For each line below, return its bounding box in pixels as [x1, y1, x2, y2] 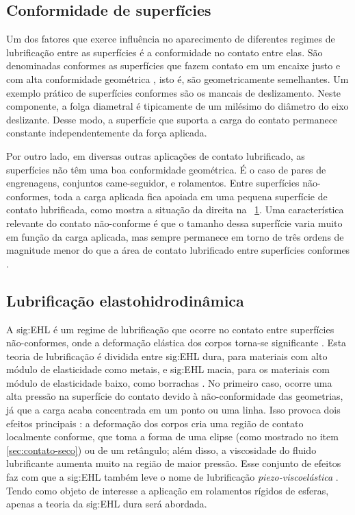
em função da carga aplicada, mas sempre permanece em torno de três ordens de [6, 229, 344, 243]
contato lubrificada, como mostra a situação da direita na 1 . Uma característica [6, 202, 344, 217]
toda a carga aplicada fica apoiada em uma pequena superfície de [53, 189, 328, 203]
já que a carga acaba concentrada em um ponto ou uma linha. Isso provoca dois [6, 403, 341, 417]
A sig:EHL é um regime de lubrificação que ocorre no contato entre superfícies [6, 322, 334, 336]
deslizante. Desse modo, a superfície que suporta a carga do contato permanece [6, 112, 338, 126]
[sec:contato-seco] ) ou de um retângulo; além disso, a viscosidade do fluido [6, 442, 317, 457]
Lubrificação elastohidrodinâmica [6, 289, 244, 311]
